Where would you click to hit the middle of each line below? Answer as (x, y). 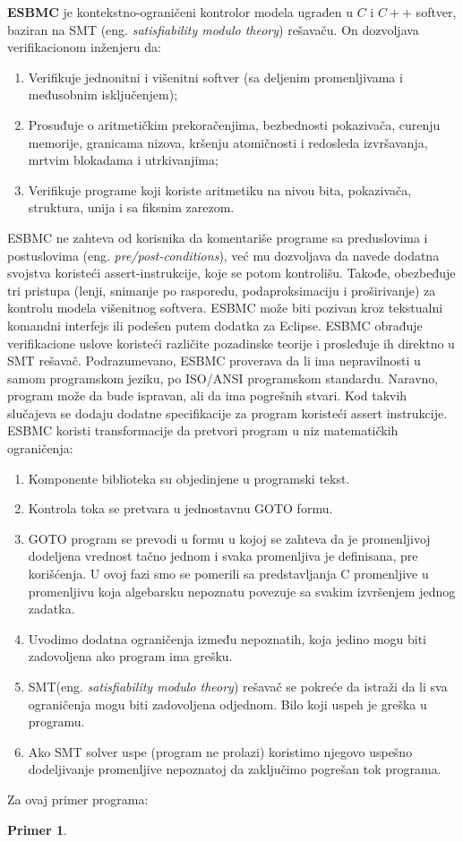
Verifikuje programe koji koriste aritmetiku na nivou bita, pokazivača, (220, 189)
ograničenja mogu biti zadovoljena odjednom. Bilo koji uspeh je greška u (227, 704)
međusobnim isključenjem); (103, 95)
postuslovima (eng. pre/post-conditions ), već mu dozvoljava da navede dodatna (223, 255)
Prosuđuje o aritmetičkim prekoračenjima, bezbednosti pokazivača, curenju (234, 124)
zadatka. (51, 609)
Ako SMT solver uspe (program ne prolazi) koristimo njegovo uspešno (220, 751)
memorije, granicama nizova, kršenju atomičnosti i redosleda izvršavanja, (228, 142)
